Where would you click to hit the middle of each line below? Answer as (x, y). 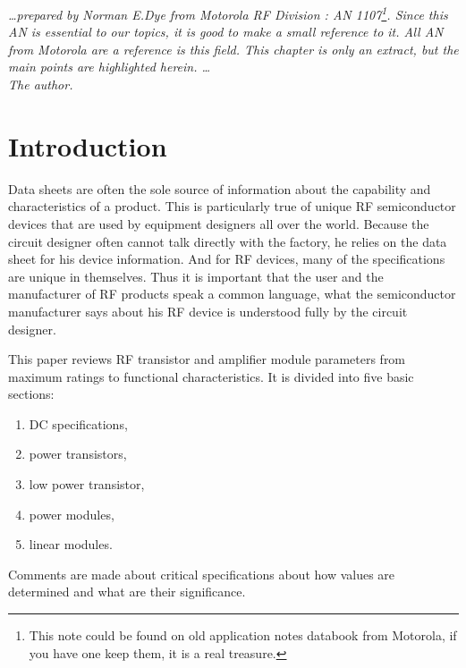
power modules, (72, 514)
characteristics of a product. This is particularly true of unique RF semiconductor (232, 206)
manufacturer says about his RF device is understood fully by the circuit (208, 311)
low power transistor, (87, 484)
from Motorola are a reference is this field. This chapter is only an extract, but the (233, 49)
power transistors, (78, 454)
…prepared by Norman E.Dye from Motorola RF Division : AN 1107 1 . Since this (228, 13)
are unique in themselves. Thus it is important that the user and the (196, 276)
